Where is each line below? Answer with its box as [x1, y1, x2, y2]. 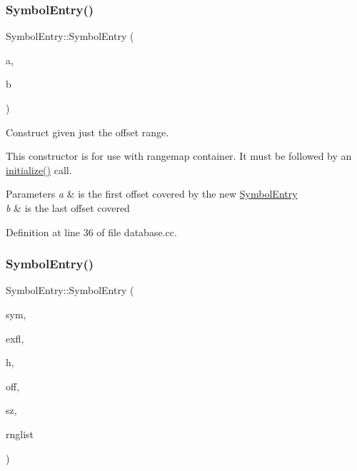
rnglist [6, 426, 34, 441]
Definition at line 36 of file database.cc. [6, 224, 177, 239]
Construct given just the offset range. [6, 124, 169, 139]
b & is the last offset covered [6, 200, 130, 215]
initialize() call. [6, 162, 72, 177]
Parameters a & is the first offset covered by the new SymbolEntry [6, 186, 298, 201]
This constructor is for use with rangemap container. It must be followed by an [6, 148, 352, 163]
